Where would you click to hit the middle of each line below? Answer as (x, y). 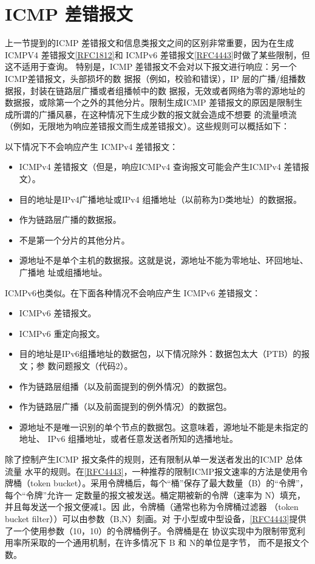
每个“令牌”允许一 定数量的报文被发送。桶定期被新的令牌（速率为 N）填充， (155, 494)
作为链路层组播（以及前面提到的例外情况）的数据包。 (125, 386)
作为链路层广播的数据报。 (70, 219)
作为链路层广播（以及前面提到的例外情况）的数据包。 (125, 406)
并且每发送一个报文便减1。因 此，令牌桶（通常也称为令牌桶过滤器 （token (152, 507)
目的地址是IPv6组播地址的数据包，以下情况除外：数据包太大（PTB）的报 (164, 354)
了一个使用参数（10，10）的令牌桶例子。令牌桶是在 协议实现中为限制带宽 (151, 530)
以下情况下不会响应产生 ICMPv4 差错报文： (92, 146)
